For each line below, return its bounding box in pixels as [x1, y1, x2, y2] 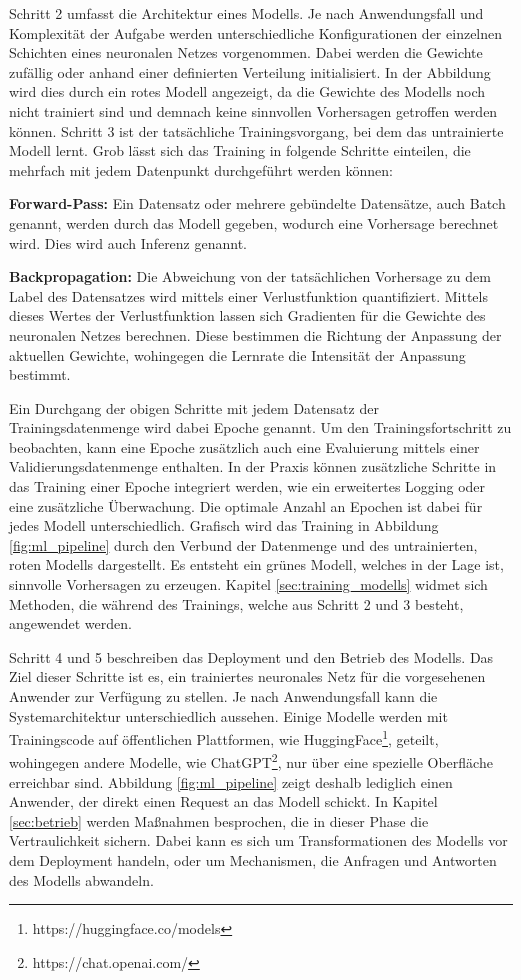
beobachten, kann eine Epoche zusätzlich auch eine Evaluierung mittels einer [9, 436, 480, 457]
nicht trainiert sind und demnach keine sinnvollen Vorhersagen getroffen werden [9, 100, 498, 121]
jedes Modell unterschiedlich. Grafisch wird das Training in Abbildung [9, 515, 439, 536]
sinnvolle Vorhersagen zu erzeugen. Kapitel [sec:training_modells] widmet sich [9, 574, 488, 595]
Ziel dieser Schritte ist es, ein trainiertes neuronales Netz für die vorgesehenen [9, 666, 486, 687]
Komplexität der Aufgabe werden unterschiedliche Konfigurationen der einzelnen [9, 22, 503, 43]
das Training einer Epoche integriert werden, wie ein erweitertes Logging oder [9, 476, 486, 497]
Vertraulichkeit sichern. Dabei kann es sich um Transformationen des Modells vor [9, 830, 508, 851]
